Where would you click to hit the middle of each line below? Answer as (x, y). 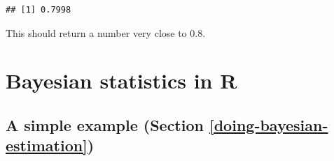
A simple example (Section (105, 124)
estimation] (47, 145)
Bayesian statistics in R (121, 80)
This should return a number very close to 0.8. (106, 32)
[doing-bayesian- (269, 124)
